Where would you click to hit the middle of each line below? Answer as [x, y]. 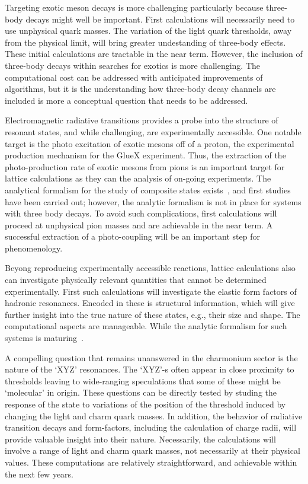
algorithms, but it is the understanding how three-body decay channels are [140, 89]
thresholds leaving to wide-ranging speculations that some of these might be [143, 380]
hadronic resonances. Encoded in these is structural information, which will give [150, 303]
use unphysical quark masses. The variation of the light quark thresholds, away [148, 31]
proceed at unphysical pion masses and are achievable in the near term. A [139, 225]
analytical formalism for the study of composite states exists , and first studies [148, 190]
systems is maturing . [44, 338]
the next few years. [39, 474]
